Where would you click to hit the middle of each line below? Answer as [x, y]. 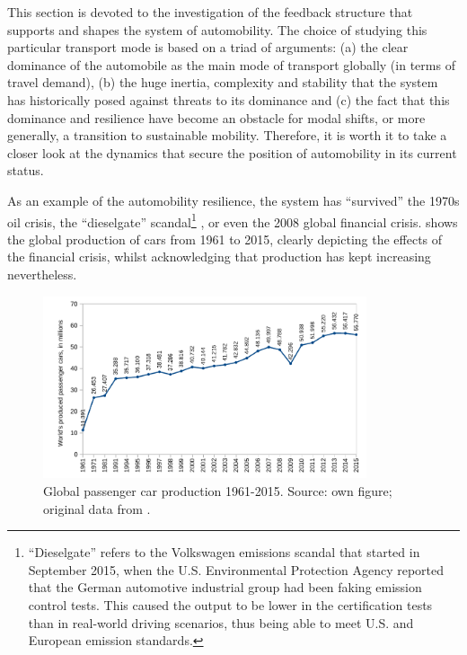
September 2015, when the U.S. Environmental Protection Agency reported [236, 569]
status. [26, 170]
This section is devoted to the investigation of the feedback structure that [210, 12]
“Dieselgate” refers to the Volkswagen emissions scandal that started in [224, 552]
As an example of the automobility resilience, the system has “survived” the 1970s [233, 200]
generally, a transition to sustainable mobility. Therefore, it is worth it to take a [227, 135]
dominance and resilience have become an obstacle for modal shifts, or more [216, 117]
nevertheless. [42, 274]
